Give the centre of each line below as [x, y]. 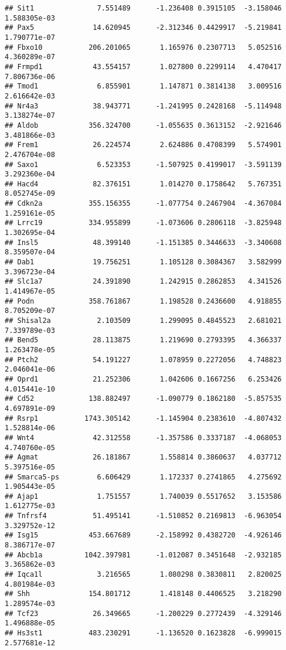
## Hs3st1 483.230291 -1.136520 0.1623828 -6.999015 [143, 633]
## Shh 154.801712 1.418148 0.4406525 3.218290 [143, 594]
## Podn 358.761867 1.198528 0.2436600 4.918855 [143, 301]
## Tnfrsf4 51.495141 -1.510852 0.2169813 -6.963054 [143, 516]
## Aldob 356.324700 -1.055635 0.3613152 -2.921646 [143, 125]
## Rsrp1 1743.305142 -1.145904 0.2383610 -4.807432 [143, 418]
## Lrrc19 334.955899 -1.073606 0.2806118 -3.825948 [143, 223]
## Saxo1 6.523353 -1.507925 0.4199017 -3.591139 [143, 164]
